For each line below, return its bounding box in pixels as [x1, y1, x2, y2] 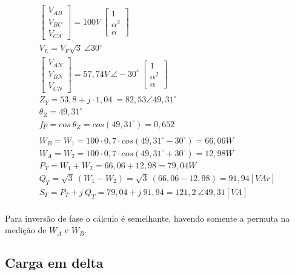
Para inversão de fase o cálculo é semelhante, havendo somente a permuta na [5, 211, 290, 224]
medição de [5, 224, 47, 236]
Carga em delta [5, 253, 104, 272]
